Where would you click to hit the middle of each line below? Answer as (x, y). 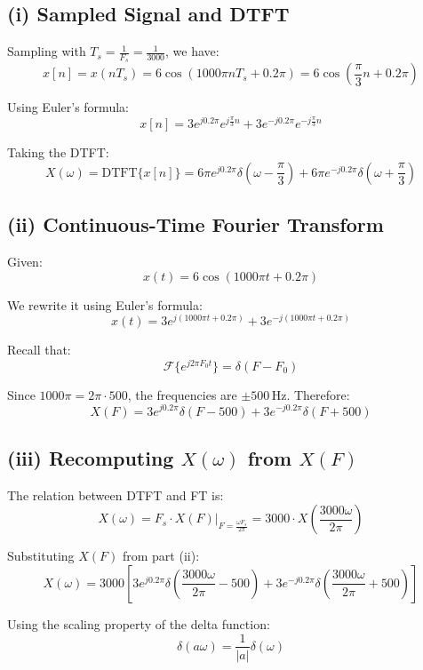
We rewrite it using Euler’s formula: (105, 304)
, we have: (192, 51)
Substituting (41, 556)
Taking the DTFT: (58, 152)
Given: (25, 261)
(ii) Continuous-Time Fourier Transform (196, 224)
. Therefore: (318, 394)
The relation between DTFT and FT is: (116, 495)
